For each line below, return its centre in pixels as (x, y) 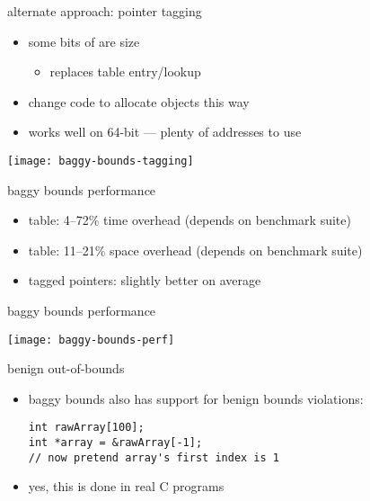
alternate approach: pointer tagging (105, 11)
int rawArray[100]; (86, 428)
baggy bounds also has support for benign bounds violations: (196, 398)
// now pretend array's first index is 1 (154, 457)
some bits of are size (84, 41)
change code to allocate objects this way (139, 101)
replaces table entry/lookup (125, 72)
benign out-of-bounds (66, 368)
